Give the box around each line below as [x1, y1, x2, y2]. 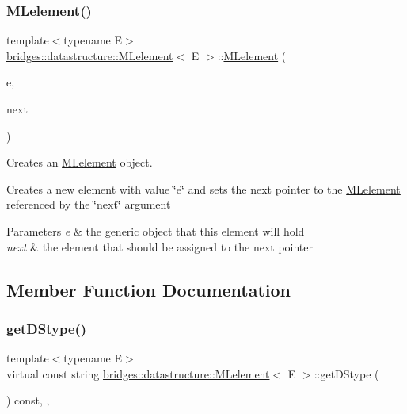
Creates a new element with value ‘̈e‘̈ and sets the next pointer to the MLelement [6, 180, 401, 197]
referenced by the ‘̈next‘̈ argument [6, 196, 171, 213]
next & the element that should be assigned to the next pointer [6, 238, 313, 255]
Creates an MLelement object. [6, 154, 153, 171]
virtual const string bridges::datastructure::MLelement [6, 365, 270, 381]
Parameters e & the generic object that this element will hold [6, 222, 305, 239]
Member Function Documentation [6, 277, 291, 301]
